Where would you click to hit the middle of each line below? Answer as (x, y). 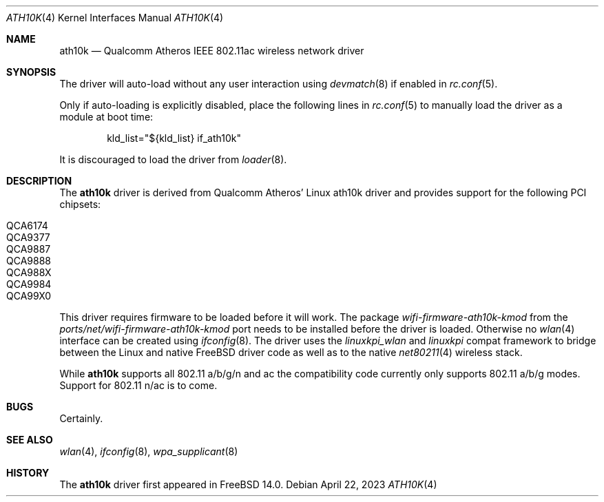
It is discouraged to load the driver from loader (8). (173, 159)
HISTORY (28, 473)
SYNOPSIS (31, 72)
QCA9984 (29, 284)
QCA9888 (29, 261)
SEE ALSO (30, 440)
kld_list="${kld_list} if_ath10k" (174, 138)
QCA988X (29, 272)
